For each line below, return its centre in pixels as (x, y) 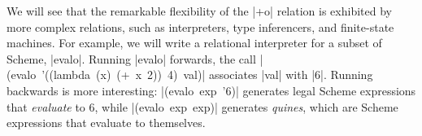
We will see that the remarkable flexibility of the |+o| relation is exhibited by (199, 11)
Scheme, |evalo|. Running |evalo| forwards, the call (131, 58)
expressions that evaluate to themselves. (106, 123)
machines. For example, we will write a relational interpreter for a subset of (194, 43)
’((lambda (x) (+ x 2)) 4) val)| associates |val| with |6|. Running (207, 75)
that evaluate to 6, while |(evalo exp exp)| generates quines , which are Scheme (202, 106)
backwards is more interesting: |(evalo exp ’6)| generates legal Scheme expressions (211, 90)
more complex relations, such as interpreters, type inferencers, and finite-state (200, 26)
